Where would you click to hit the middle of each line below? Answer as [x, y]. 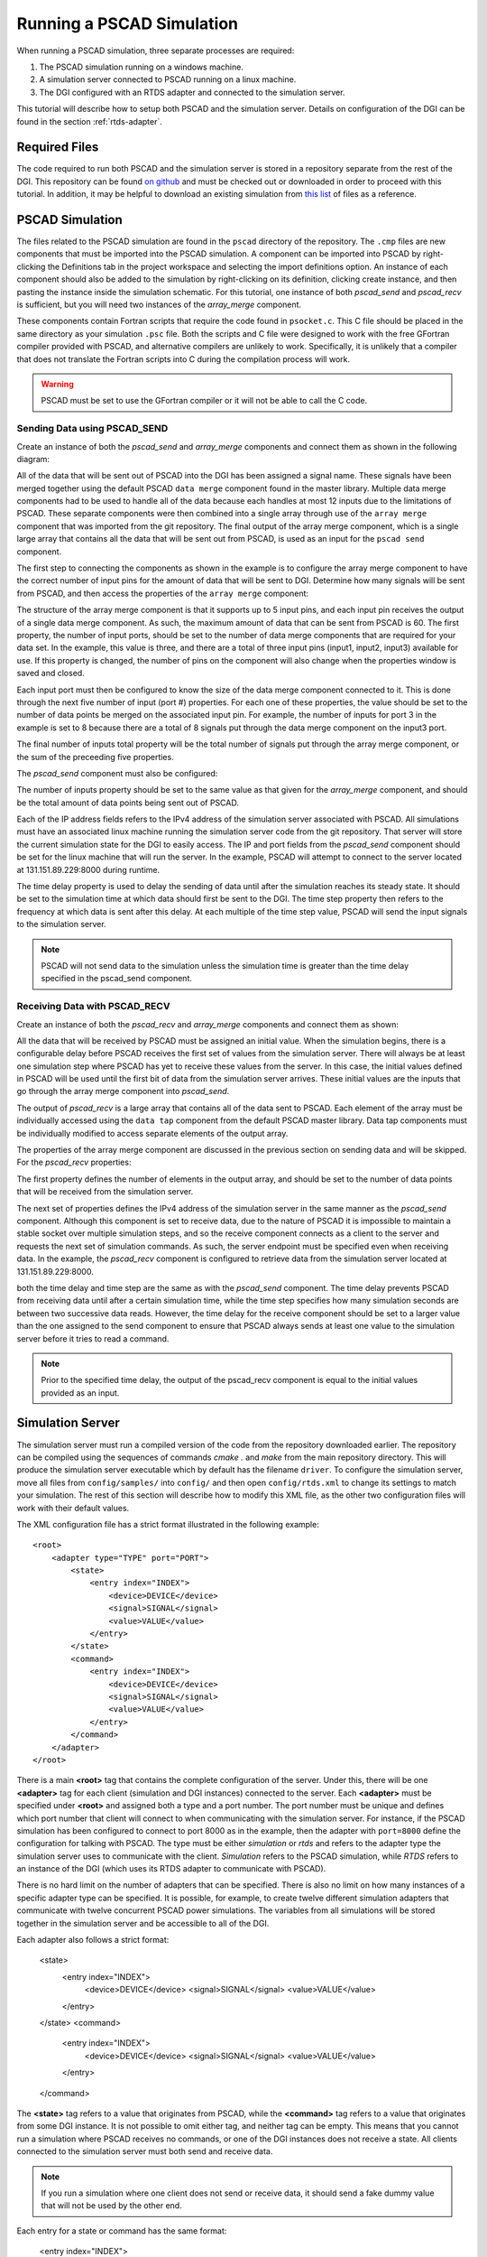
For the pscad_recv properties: [74, 1162]
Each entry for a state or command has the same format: [122, 2231]
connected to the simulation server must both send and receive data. [145, 2151]
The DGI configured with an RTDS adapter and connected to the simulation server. [192, 92]
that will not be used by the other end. [111, 2206]
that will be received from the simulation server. [105, 1192]
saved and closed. [51, 673]
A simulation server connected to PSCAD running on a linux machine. [168, 79]
